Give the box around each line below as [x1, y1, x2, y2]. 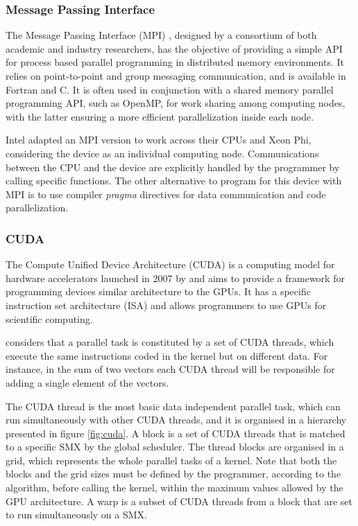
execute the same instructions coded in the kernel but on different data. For [6, 348, 328, 362]
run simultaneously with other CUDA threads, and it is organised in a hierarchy [6, 412, 347, 427]
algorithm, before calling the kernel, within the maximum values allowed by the [6, 480, 343, 495]
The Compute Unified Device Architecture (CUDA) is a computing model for [6, 257, 335, 272]
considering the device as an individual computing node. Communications [6, 146, 319, 160]
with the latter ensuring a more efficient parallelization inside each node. [6, 109, 314, 123]
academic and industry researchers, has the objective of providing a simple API [6, 41, 343, 55]
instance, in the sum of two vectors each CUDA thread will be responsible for [6, 362, 335, 376]
